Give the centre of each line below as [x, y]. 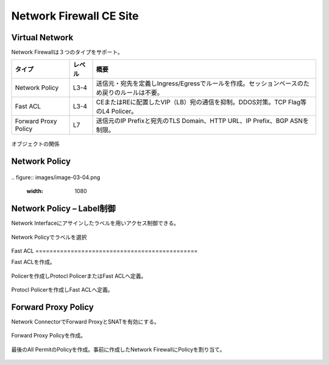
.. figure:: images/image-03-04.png [56, 177]
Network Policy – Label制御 [63, 209]
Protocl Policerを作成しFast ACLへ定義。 [62, 290]
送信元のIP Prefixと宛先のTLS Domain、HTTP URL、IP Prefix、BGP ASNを [202, 121]
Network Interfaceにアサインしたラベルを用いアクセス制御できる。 [95, 223]
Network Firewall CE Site [75, 16]
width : [35, 191]
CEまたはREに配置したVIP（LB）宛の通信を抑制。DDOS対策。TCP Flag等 [201, 102]
